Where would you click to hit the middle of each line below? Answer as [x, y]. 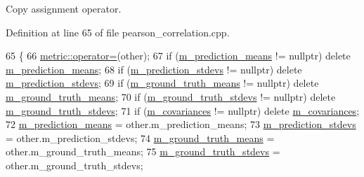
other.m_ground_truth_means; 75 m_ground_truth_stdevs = [143, 151]
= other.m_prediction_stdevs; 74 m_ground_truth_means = [140, 137]
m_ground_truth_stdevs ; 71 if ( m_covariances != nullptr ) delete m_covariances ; [183, 110]
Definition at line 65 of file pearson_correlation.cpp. [118, 32]
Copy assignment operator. [64, 8]
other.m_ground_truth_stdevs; [74, 165]
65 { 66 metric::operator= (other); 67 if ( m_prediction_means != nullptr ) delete [178, 56]
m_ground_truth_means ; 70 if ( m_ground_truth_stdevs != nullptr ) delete [171, 96]
